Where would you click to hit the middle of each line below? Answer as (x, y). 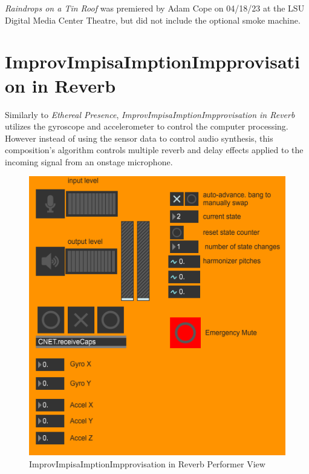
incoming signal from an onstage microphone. (89, 161)
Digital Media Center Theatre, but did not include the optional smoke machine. (153, 20)
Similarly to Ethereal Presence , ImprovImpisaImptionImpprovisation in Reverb (150, 114)
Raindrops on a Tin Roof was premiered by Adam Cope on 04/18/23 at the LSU (155, 8)
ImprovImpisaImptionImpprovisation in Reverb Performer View (147, 463)
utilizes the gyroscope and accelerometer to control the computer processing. (147, 126)
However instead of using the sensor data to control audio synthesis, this (139, 138)
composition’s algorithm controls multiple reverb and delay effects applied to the (154, 150)
